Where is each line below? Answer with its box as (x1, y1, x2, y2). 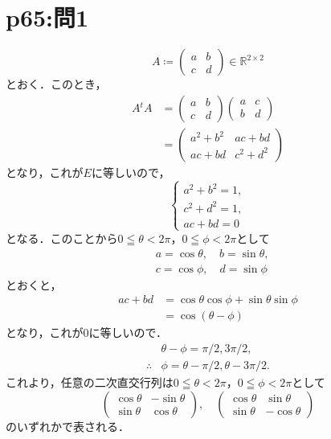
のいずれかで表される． (6, 417, 129, 434)
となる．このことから (6, 229, 118, 246)
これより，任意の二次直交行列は (6, 373, 174, 390)
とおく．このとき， (6, 76, 107, 92)
